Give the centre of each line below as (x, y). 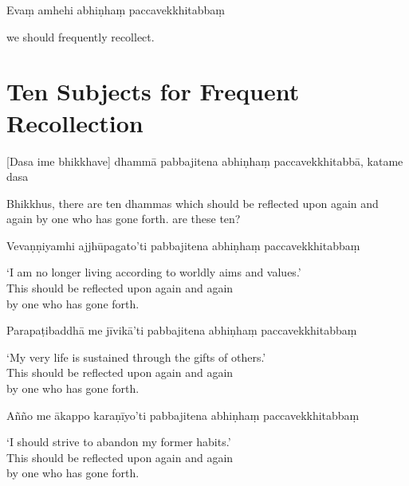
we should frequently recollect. (81, 36)
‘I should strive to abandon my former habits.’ (119, 442)
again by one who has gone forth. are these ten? (124, 219)
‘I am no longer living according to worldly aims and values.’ (154, 272)
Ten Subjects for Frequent (153, 91)
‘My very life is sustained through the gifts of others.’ (136, 357)
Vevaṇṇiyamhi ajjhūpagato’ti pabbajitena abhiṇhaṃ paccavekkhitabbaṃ (183, 245)
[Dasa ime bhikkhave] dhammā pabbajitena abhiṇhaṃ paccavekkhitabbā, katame (205, 161)
